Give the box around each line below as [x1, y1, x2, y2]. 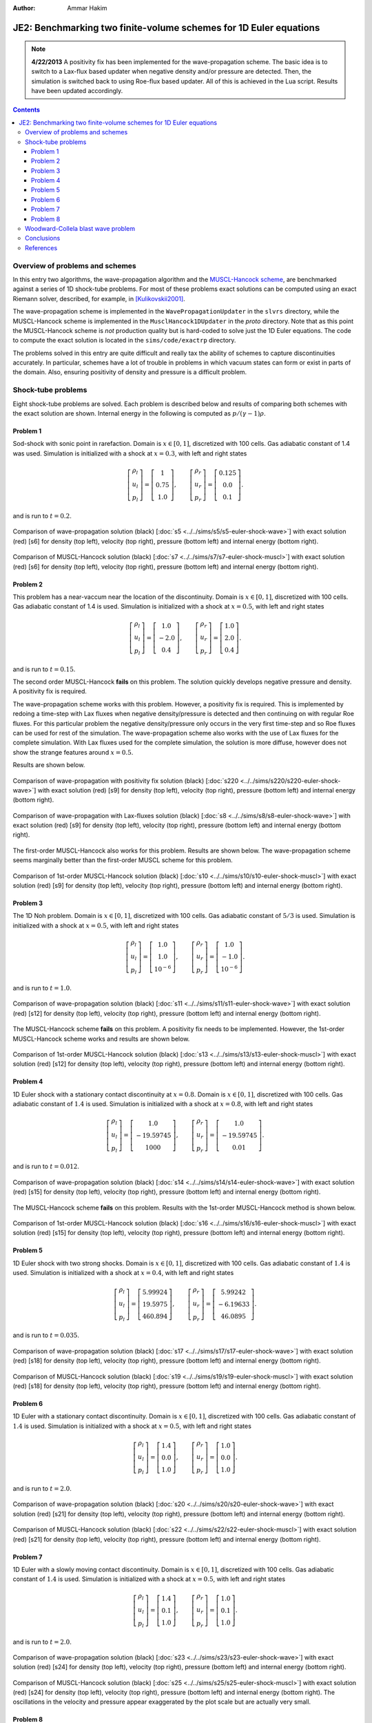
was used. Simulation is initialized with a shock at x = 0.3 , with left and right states [12, 449, 247, 458]
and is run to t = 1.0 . [12, 984, 72, 992]
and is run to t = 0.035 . [12, 1331, 79, 1340]
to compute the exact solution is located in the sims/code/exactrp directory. [12, 336, 236, 345]
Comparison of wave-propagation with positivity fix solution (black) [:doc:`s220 [12, 776, 239, 785]
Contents [12, 105, 41, 114]
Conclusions [25, 234, 61, 243]
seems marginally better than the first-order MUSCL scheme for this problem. [12, 856, 234, 864]
